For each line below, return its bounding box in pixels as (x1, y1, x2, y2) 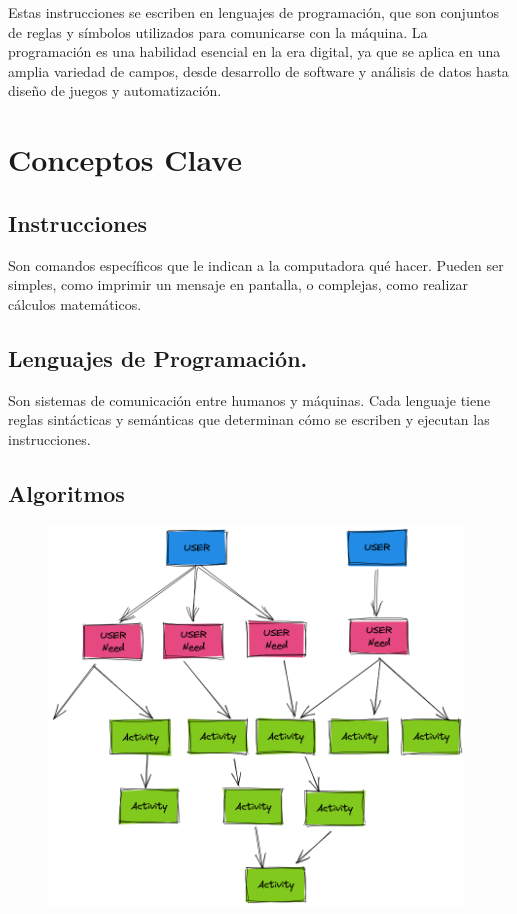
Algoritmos (8, 477, 125, 508)
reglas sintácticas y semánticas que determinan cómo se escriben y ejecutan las (8, 409, 490, 430)
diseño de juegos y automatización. (8, 80, 222, 101)
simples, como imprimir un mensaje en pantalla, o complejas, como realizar (8, 274, 469, 295)
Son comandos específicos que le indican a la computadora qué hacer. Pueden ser (8, 254, 504, 275)
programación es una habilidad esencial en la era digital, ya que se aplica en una (8, 41, 501, 62)
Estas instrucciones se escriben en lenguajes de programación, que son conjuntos (8, 2, 500, 22)
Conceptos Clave (8, 139, 243, 180)
